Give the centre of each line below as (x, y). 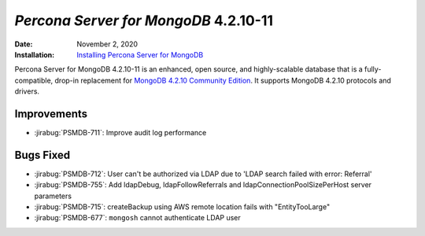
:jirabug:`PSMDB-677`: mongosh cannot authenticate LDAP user (138, 218)
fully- (373, 69)
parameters (53, 196)
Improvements (51, 114)
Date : (24, 44)
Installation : (35, 54)
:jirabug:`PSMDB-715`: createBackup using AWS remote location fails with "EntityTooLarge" (182, 207)
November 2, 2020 (107, 44)
